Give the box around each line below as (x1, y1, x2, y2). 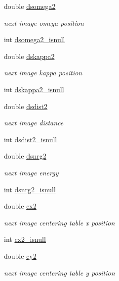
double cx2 (4, 201, 37, 211)
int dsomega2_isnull (4, 34, 65, 45)
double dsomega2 (4, 1, 56, 11)
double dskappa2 (4, 51, 55, 61)
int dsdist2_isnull (4, 134, 57, 144)
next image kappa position (4, 67, 82, 78)
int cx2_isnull (4, 234, 46, 244)
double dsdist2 (4, 101, 48, 111)
